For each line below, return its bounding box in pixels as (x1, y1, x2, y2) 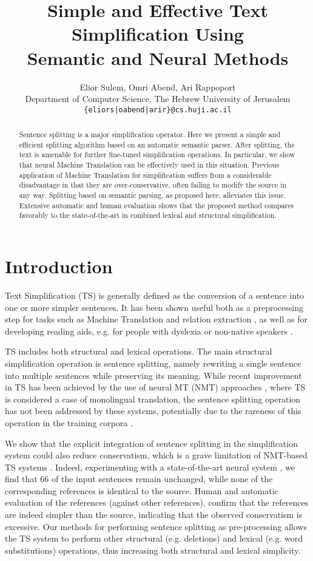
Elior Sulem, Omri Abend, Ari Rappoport (79, 80, 236, 93)
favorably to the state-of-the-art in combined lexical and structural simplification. (19, 210, 277, 220)
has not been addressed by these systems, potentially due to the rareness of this (5, 404, 301, 417)
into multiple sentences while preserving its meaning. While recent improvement (5, 369, 302, 381)
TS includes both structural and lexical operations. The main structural (5, 345, 272, 358)
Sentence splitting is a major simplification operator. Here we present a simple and (19, 129, 280, 140)
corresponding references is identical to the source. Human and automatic (5, 484, 278, 497)
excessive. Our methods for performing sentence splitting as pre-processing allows (5, 520, 307, 532)
